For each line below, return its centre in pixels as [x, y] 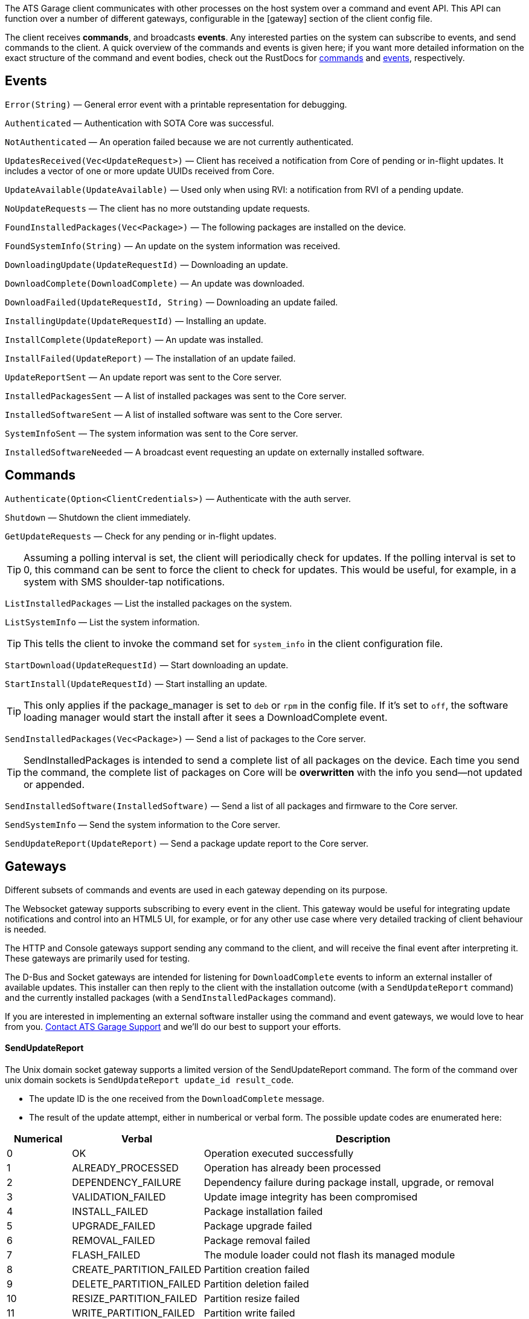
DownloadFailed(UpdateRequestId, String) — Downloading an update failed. [172, 302]
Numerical [38, 1138]
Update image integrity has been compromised [311, 1197]
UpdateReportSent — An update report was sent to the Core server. [143, 377]
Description [363, 1138]
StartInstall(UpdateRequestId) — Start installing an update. [136, 683]
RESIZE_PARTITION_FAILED [135, 1298]
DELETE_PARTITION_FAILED [136, 1284]
